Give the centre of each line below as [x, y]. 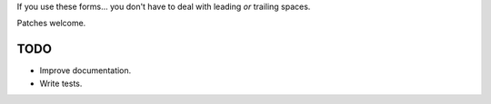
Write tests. [61, 83]
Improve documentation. [85, 71]
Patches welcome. [51, 24]
